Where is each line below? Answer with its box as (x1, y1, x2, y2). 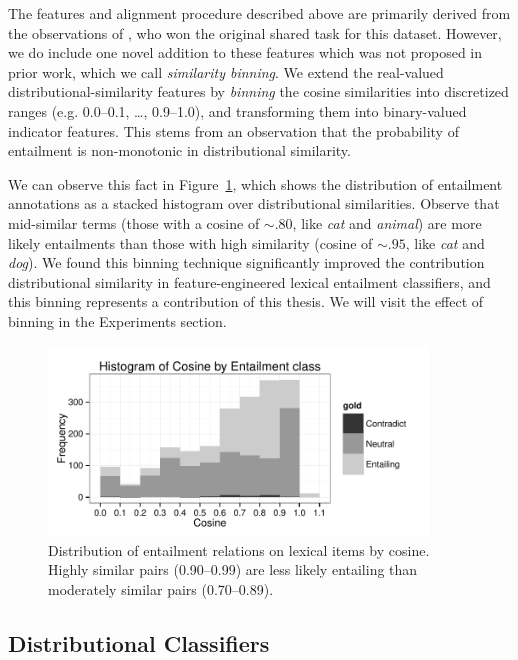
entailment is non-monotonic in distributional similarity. (8, 140, 351, 161)
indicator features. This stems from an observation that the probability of (8, 120, 459, 141)
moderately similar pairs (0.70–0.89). (48, 579, 274, 600)
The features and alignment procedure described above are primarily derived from (8, 3, 511, 23)
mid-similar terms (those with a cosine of (8, 212, 260, 233)
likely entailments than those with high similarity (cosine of (8, 232, 373, 253)
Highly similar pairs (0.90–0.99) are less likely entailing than (48, 559, 418, 580)
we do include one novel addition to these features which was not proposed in (8, 42, 483, 63)
